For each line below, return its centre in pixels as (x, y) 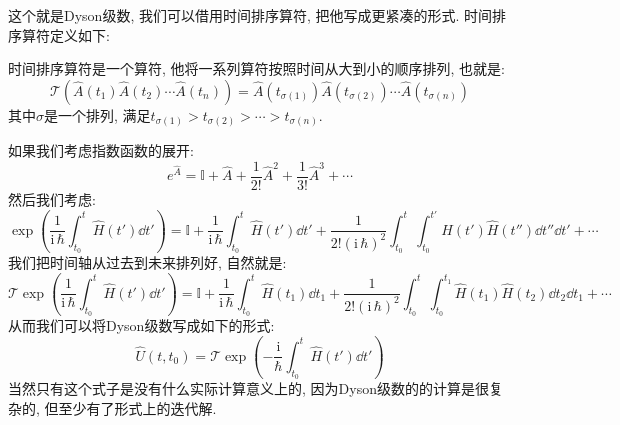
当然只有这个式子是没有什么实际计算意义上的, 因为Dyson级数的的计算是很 (248, 388)
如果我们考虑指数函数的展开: (101, 150)
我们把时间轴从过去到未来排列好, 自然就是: (147, 262)
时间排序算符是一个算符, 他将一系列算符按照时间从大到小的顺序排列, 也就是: (256, 68)
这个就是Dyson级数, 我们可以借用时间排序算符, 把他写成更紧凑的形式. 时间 (250, 15)
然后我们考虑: (52, 198)
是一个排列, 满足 (97, 114)
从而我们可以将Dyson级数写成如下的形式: (141, 325)
